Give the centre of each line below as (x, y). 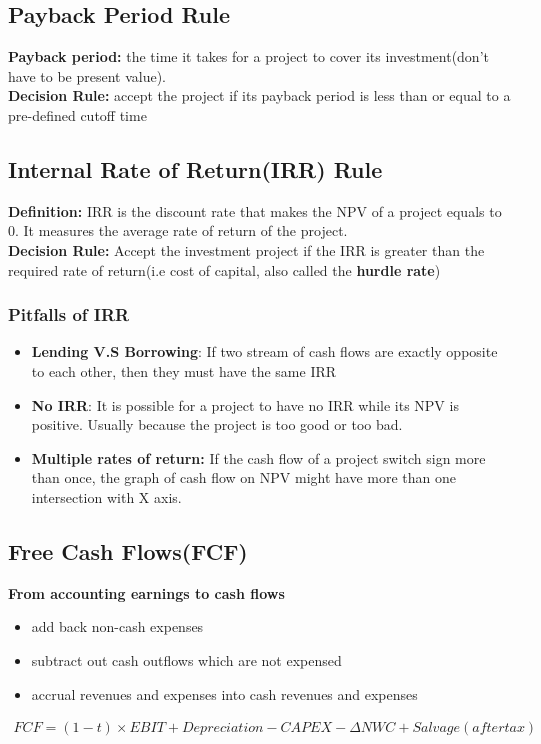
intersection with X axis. (106, 496)
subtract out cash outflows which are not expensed (186, 659)
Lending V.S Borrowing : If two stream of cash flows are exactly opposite (264, 351)
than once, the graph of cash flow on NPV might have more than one (244, 477)
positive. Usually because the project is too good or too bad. (217, 424)
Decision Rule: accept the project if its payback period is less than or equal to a (259, 95)
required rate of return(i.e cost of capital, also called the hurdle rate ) (224, 269)
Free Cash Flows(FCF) (128, 550)
